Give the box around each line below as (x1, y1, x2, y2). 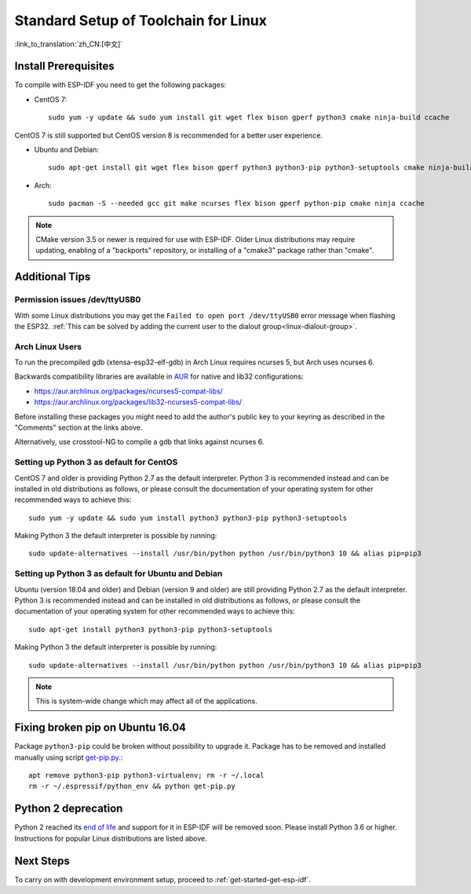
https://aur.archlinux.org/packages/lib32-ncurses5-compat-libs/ (34, 398, 243, 407)
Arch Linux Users (14, 341, 82, 352)
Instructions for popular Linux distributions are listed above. (14, 834, 207, 843)
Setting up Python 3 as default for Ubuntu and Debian (14, 568, 223, 579)
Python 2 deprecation (14, 802, 123, 815)
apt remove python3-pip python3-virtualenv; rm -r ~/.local (28, 771, 265, 780)
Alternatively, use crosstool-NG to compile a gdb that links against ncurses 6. (14, 437, 265, 447)
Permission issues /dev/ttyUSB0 (14, 295, 141, 306)
